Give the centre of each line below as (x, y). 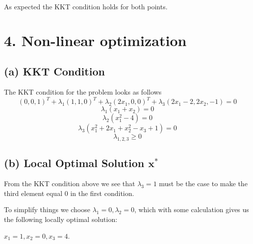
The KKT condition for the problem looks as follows (83, 92)
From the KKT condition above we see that (70, 183)
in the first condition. (102, 193)
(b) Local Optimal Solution (74, 163)
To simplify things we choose (47, 209)
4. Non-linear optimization (95, 40)
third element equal (33, 193)
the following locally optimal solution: (61, 219)
